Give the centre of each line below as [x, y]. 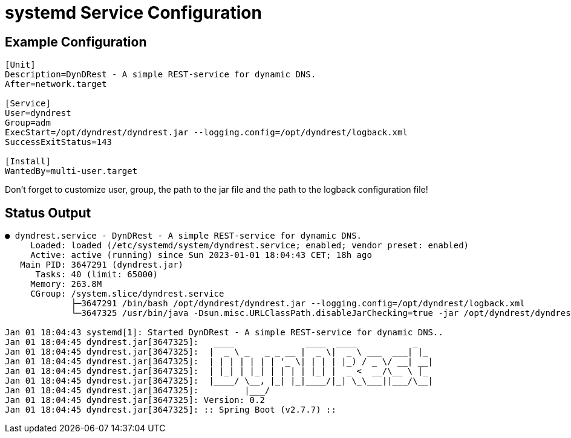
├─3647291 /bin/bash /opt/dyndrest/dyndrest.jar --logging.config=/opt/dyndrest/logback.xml [298, 304]
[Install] [28, 162]
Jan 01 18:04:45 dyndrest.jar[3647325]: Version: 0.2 [135, 400]
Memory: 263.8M [66, 284]
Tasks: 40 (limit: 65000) [96, 275]
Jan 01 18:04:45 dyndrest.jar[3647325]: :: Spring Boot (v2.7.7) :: [171, 410]
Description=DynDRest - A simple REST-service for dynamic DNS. [161, 75]
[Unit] [20, 65]
